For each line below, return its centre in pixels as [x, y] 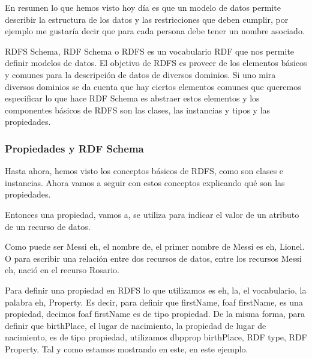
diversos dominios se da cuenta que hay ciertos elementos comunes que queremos [153, 86]
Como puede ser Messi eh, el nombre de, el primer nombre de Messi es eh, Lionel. [155, 246]
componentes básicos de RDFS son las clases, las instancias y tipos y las [138, 110]
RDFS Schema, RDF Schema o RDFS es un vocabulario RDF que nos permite [150, 51]
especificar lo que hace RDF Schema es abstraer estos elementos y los [132, 98]
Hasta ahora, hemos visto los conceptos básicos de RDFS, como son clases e [144, 171]
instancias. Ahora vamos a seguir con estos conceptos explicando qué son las [145, 182]
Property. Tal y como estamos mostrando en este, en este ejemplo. [127, 348]
